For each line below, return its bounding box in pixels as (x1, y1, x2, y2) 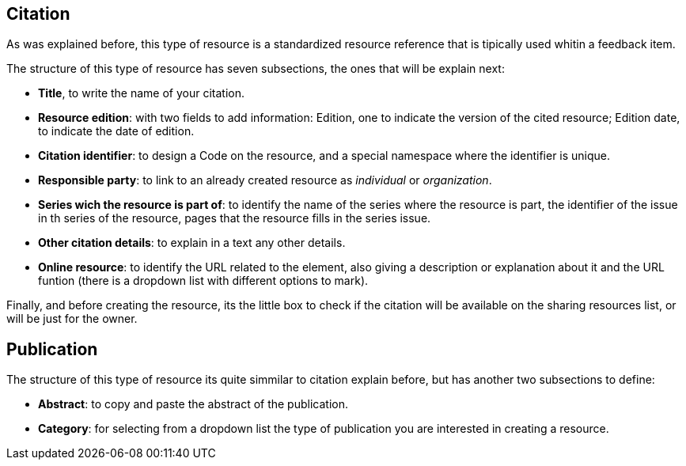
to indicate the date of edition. (38, 124, 195, 138)
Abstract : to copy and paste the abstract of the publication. (38, 397, 348, 411)
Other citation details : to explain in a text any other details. (38, 236, 346, 250)
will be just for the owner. (6, 312, 138, 326)
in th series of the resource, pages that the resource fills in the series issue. (38, 211, 431, 225)
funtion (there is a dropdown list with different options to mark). (38, 274, 369, 288)
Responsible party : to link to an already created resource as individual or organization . (38, 173, 492, 188)
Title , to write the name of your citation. (38, 86, 244, 100)
